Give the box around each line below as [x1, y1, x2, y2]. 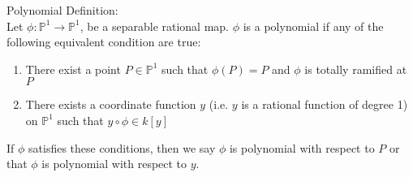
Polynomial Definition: [6, 2, 118, 18]
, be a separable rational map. [80, 17, 230, 34]
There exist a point [25, 60, 121, 77]
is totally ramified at [304, 60, 407, 77]
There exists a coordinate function [25, 96, 196, 113]
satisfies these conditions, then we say [28, 139, 216, 156]
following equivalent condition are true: [6, 33, 201, 50]
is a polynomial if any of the [243, 17, 384, 34]
